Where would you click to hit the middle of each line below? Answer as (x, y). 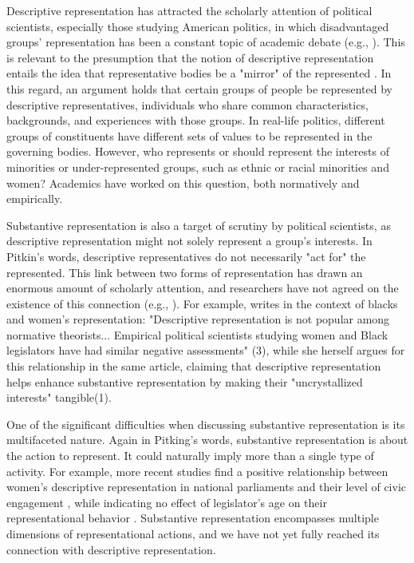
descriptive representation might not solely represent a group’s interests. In (189, 241)
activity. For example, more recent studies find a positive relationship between (197, 471)
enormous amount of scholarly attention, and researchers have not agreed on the (203, 288)
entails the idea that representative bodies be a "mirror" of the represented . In (199, 73)
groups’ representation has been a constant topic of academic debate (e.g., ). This (206, 42)
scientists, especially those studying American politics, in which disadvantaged (198, 26)
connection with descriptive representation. (111, 549)
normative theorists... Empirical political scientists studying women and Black (197, 334)
